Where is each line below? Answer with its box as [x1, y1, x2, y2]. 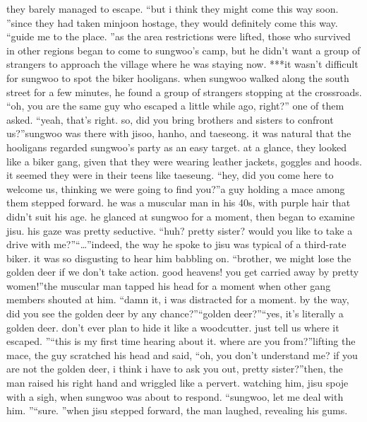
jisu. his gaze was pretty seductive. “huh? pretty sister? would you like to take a [6, 223, 353, 238]
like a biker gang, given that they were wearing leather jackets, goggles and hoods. [6, 153, 362, 168]
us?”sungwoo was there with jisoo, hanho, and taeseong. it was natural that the [6, 126, 351, 141]
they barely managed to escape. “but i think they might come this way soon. [6, 1, 339, 16]
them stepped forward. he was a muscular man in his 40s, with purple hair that [6, 195, 351, 210]
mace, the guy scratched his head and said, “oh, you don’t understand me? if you [6, 347, 358, 362]
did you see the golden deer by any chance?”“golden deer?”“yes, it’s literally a [6, 306, 344, 321]
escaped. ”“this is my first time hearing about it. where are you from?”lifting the [6, 334, 356, 348]
